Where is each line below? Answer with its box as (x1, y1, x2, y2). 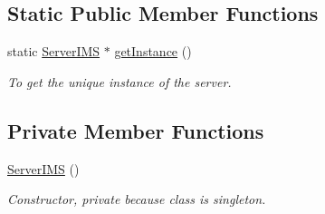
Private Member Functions (7, 116, 264, 144)
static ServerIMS (7, 42, 100, 61)
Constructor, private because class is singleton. (7, 190, 266, 209)
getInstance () (114, 42, 192, 61)
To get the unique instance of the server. (7, 72, 232, 91)
